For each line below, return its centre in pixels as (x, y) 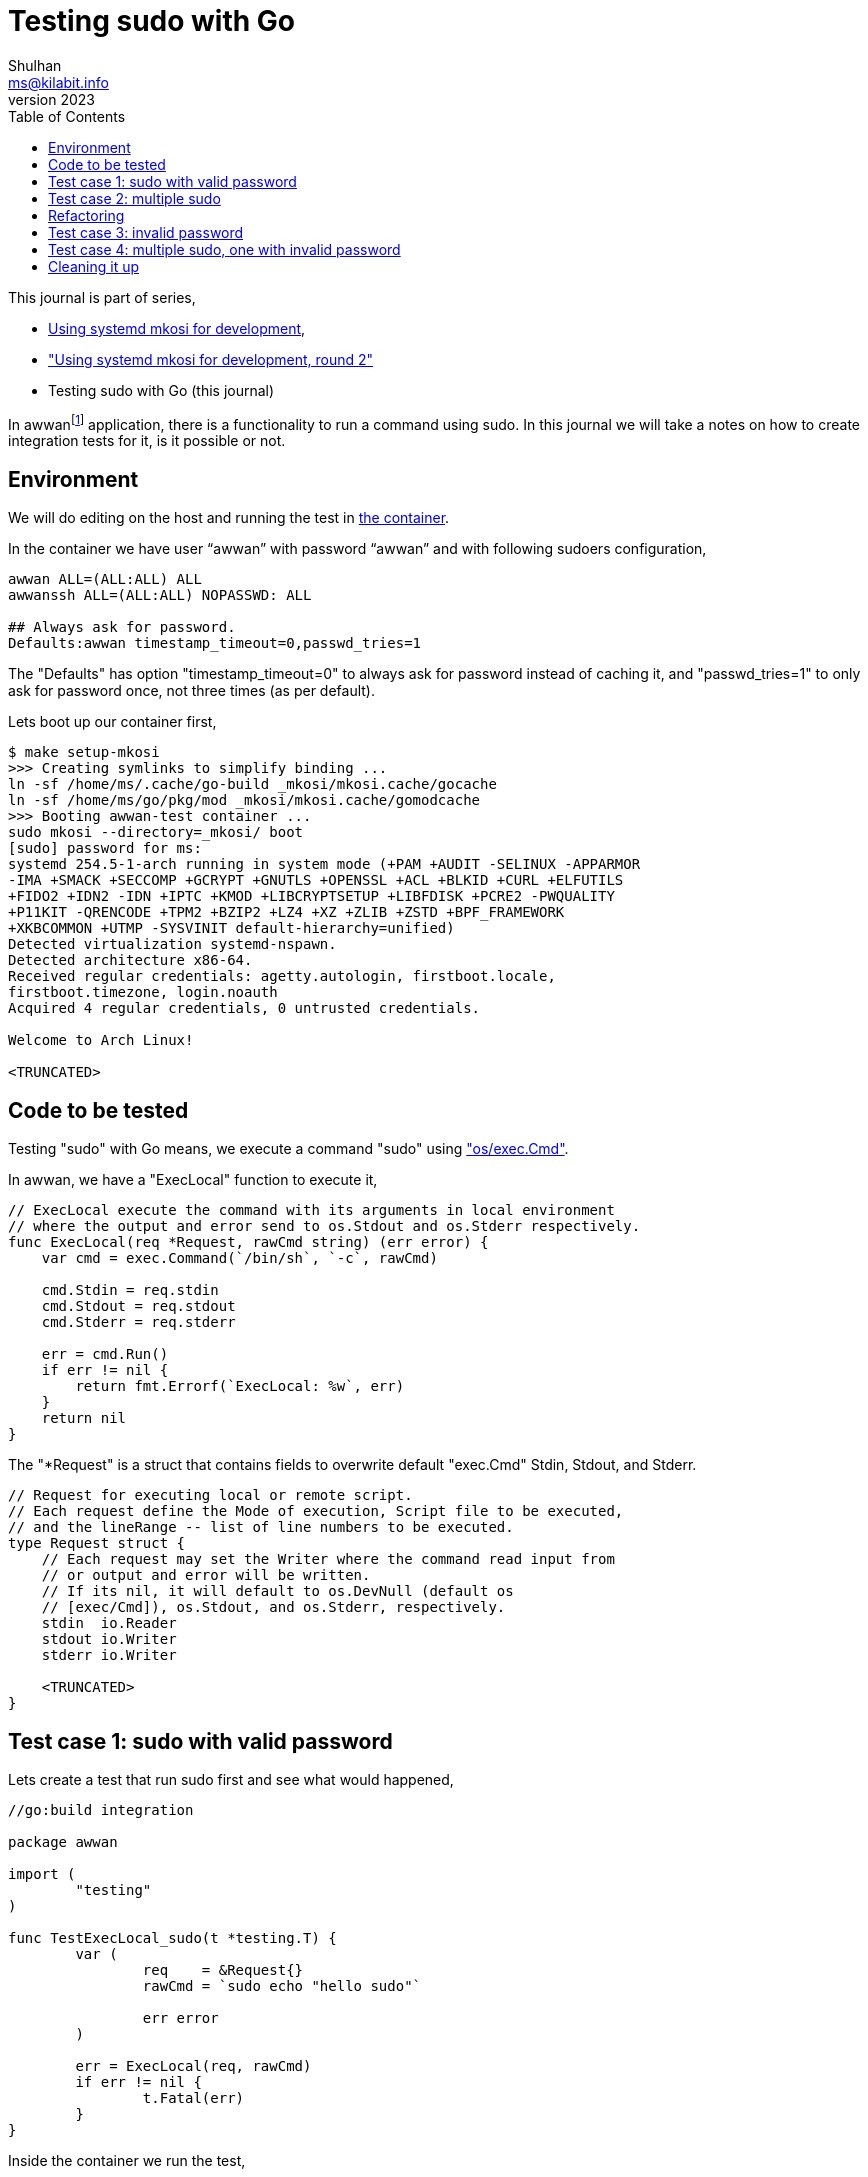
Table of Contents (67, 116)
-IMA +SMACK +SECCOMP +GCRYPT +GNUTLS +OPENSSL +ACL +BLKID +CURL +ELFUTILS (316, 880)
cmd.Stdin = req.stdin (130, 1290)
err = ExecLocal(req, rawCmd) (193, 2065)
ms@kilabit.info (58, 82)
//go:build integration (101, 1809)
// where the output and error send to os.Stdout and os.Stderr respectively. (324, 1226)
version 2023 (51, 99)
